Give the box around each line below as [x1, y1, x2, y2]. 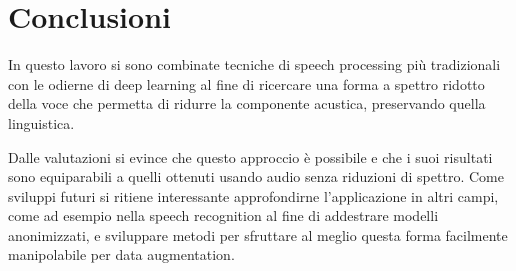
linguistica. [8, 112, 75, 133]
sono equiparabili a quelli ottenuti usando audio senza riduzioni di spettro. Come [8, 166, 504, 187]
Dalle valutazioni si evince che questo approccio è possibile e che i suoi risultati [8, 146, 493, 167]
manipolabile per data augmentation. [8, 244, 235, 265]
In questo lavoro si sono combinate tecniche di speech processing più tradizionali [8, 54, 501, 75]
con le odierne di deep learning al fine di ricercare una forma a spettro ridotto [8, 73, 485, 94]
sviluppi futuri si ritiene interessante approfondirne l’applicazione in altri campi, [8, 185, 499, 206]
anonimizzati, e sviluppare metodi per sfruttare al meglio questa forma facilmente [8, 224, 508, 245]
